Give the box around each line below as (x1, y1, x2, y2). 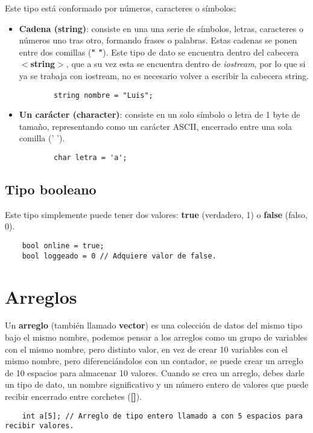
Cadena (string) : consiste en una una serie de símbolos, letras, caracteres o (19, 22, 303, 34)
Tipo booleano (5, 180, 96, 199)
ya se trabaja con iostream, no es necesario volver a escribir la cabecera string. (19, 69, 309, 82)
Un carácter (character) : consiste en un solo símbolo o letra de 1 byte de (19, 108, 300, 121)
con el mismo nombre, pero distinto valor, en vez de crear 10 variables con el (5, 342, 288, 355)
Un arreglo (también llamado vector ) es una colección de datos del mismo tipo (5, 319, 302, 332)
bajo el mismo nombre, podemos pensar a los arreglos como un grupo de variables (5, 331, 308, 344)
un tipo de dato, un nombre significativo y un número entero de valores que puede (5, 378, 309, 391)
